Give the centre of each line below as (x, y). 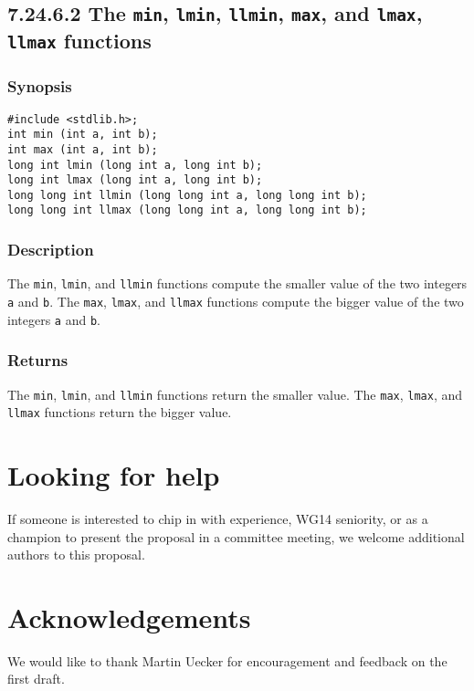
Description (51, 250)
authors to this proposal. (76, 555)
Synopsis (40, 86)
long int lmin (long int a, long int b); (135, 165)
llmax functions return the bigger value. (120, 412)
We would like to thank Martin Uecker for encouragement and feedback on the (227, 660)
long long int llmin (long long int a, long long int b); (187, 195)
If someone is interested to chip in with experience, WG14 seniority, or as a (218, 518)
